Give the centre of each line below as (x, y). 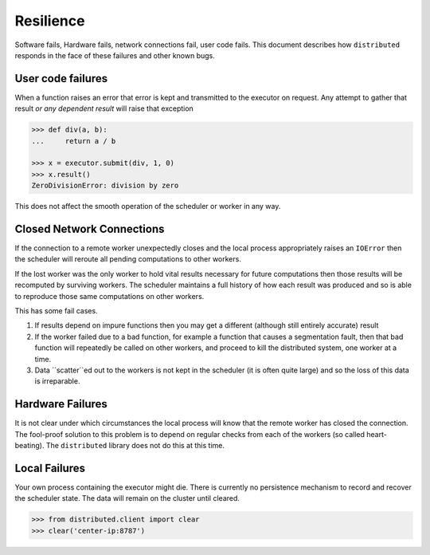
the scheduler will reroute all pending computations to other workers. (128, 259)
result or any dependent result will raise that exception (104, 108)
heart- (377, 434)
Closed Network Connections (90, 228)
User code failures (61, 79)
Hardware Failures (61, 404)
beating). (29, 446)
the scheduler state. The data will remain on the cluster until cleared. (127, 498)
